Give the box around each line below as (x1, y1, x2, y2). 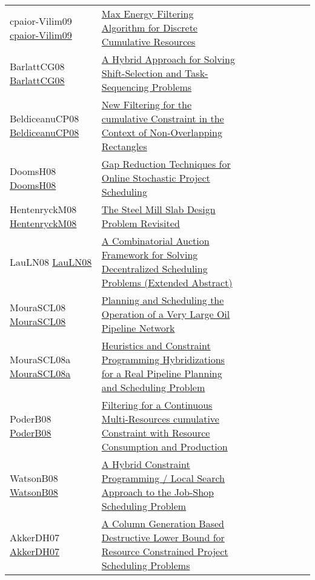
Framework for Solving (101, 248, 198, 262)
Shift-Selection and (101, 66, 182, 80)
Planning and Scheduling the (101, 293, 224, 307)
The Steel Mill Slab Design (101, 202, 216, 216)
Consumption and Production (101, 440, 228, 453)
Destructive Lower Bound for (101, 530, 225, 544)
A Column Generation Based (101, 516, 224, 530)
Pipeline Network (101, 321, 175, 335)
